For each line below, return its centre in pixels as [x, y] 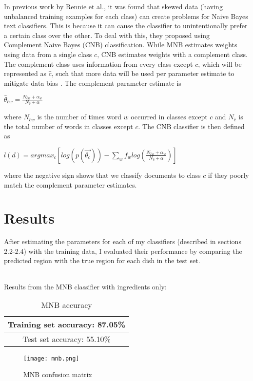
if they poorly [228, 175]
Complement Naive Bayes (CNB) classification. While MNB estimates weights [121, 45]
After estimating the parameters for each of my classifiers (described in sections [123, 241]
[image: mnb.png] [51, 359]
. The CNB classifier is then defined [191, 126]
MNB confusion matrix [58, 374]
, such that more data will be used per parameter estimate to [143, 73]
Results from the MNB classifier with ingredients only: [85, 286]
